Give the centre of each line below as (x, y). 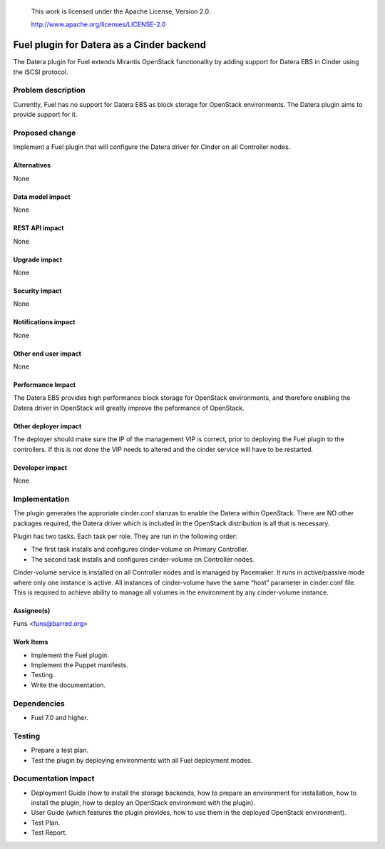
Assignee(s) (32, 610)
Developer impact (40, 468)
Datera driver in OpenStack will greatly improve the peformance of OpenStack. (129, 408)
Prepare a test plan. (60, 750)
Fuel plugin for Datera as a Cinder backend (110, 45)
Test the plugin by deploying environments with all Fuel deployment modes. (142, 760)
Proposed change (45, 133)
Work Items (31, 642)
